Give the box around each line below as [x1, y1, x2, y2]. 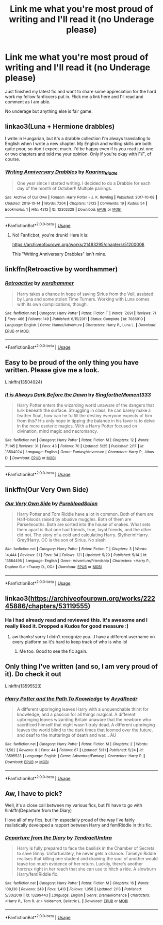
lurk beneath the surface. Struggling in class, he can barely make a [16, 407, 151, 413]
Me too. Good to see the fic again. [19, 648, 88, 654]
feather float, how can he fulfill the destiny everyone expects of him [16, 413, 152, 419]
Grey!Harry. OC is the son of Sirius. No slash [16, 537, 106, 543]
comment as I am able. [5, 99, 50, 104]
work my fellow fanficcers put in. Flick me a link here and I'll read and [5, 94, 144, 100]
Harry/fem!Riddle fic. [16, 871, 59, 877]
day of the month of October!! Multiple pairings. [16, 185, 113, 191]
